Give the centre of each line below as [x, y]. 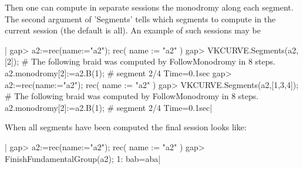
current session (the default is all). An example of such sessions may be [133, 30]
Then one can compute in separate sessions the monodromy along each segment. [149, 7]
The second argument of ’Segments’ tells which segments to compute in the [140, 18]
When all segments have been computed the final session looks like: [126, 127]
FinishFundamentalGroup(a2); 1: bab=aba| [83, 158]
